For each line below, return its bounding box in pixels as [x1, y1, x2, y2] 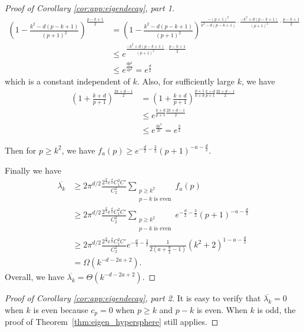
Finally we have [5, 164, 61, 176]
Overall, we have [5, 271, 65, 283]
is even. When [196, 303, 247, 315]
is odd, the [257, 303, 296, 315]
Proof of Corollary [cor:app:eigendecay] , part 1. [5, 2, 175, 14]
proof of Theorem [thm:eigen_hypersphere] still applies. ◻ [5, 315, 219, 328]
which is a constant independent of [5, 75, 130, 87]
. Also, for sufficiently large [137, 75, 234, 87]
